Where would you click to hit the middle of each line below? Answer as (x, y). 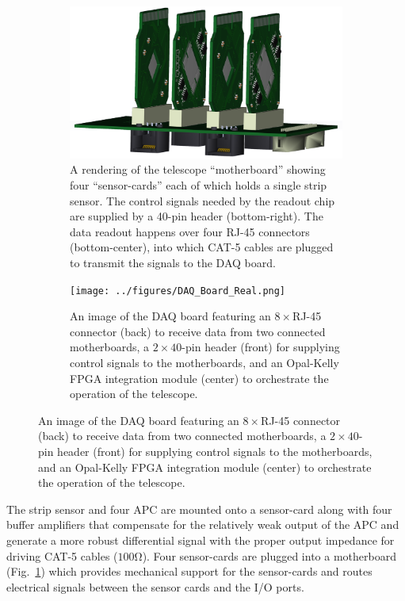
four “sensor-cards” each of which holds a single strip (199, 185)
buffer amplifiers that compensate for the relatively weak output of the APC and (203, 524)
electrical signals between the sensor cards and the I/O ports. (155, 586)
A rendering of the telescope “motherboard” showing (198, 169)
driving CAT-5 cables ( (62, 555)
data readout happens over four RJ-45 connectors (190, 231)
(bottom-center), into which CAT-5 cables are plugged (202, 247)
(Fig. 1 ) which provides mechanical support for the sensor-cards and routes (189, 571)
